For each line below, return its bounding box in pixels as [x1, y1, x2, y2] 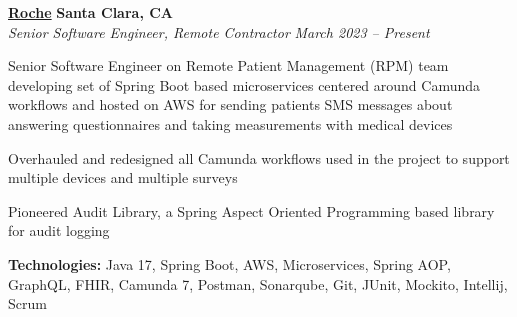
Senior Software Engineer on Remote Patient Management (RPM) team [8, 55, 449, 76]
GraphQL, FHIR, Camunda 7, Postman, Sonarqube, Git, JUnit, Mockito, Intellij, [8, 273, 508, 294]
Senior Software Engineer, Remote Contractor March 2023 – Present [8, 21, 430, 42]
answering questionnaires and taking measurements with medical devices [8, 113, 453, 134]
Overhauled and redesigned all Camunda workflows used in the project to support [8, 147, 510, 168]
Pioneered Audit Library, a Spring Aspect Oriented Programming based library [8, 200, 495, 221]
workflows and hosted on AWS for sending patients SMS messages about [8, 94, 453, 115]
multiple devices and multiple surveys [8, 167, 238, 188]
